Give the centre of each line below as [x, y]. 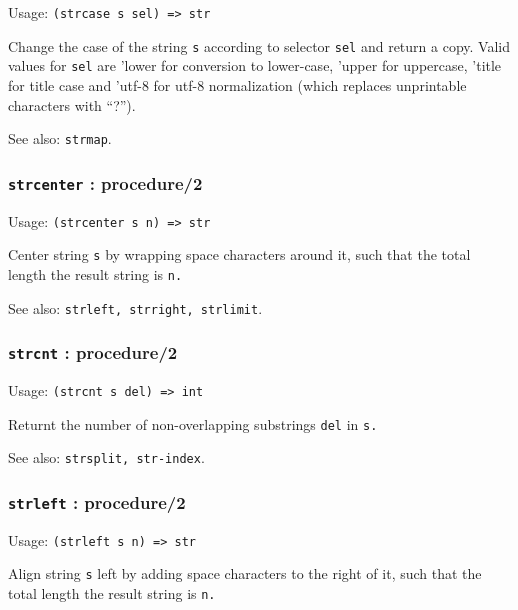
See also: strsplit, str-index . [106, 457]
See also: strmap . [60, 138]
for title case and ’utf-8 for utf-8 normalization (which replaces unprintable [237, 84]
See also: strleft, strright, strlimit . [135, 307]
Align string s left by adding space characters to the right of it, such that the [245, 573]
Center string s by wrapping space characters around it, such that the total [239, 254]
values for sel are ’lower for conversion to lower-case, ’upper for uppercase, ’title [255, 65]
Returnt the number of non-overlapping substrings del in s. [193, 423]
